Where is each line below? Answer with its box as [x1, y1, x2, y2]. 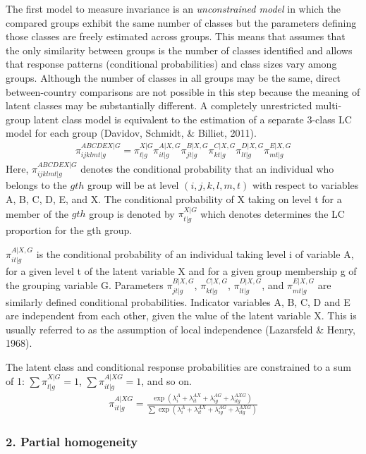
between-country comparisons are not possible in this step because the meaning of [6, 84, 360, 99]
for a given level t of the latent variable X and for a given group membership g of [6, 263, 357, 278]
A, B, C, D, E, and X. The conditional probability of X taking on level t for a [6, 192, 342, 207]
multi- [315, 98, 342, 113]
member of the [6, 206, 69, 221]
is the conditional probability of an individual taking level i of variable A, [36, 247, 354, 262]
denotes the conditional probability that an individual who [80, 161, 334, 176]
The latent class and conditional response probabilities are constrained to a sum [6, 359, 351, 374]
